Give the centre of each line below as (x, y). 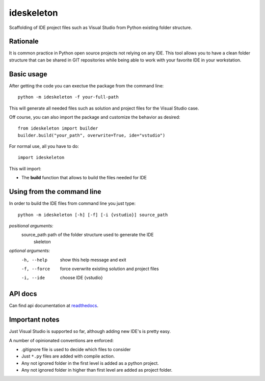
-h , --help (34, 260)
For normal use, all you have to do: (44, 146)
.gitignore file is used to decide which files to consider (76, 349)
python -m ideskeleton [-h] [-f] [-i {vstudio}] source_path (93, 215)
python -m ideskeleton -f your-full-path (68, 97)
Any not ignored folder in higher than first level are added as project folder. (97, 370)
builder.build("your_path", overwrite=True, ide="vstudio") (92, 135)
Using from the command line (55, 192)
